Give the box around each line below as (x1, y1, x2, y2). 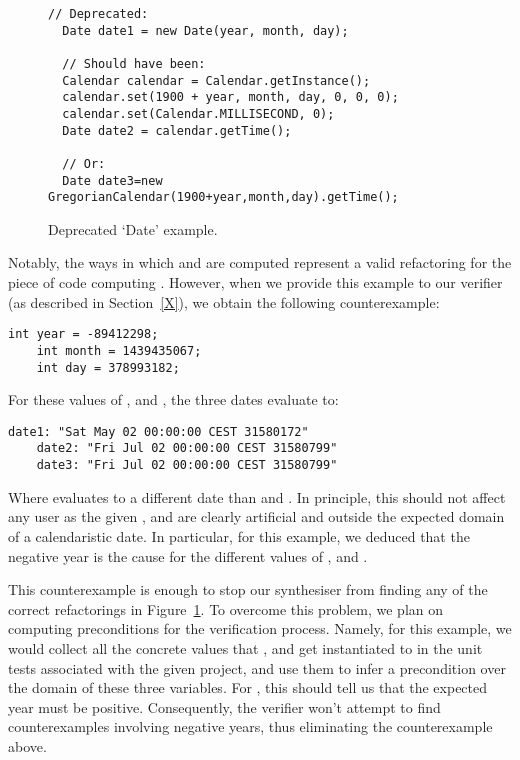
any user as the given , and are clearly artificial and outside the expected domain (8, 506, 505, 527)
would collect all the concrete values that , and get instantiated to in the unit (8, 637, 483, 658)
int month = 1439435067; (36, 343, 202, 358)
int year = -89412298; (8, 327, 159, 342)
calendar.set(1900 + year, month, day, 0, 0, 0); (62, 90, 399, 105)
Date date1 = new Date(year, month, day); (62, 23, 349, 38)
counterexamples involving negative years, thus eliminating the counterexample (8, 716, 493, 737)
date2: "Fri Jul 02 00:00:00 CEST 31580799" (36, 441, 338, 456)
